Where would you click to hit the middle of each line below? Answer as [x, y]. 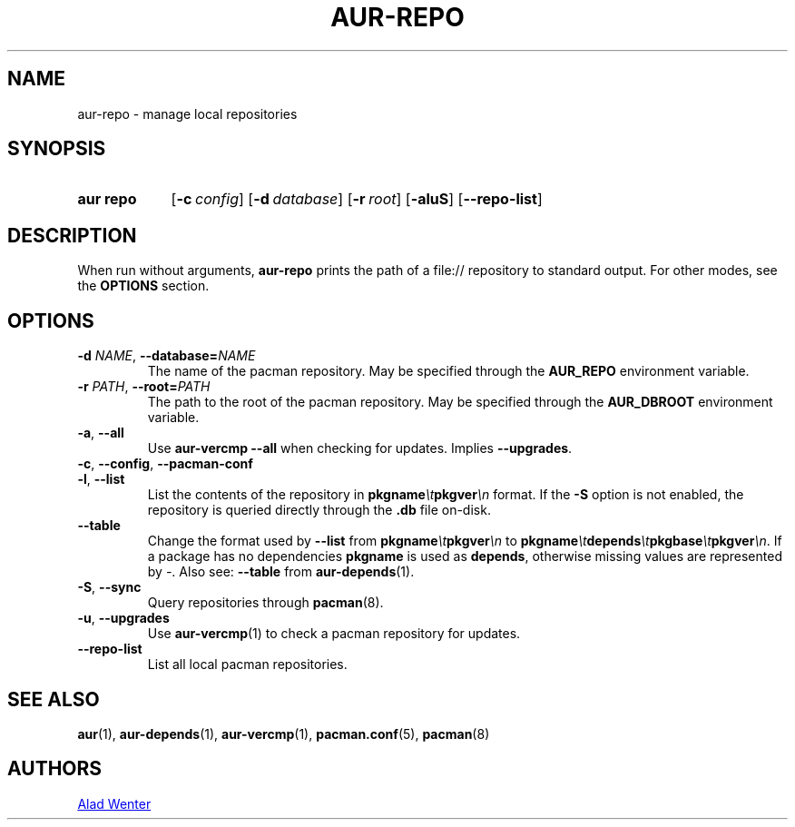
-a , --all [101, 433]
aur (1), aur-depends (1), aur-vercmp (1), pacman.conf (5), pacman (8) [284, 733]
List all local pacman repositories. [247, 665]
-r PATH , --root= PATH [144, 387]
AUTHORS [55, 769]
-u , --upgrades [123, 618]
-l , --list [101, 479]
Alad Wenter [114, 803]
